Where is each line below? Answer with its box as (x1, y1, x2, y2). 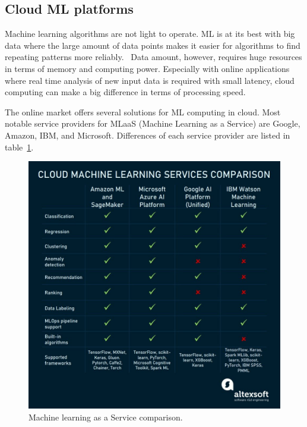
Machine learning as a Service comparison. (29, 410, 183, 423)
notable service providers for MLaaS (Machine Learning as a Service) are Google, (5, 117, 300, 130)
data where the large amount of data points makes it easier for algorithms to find (5, 39, 300, 51)
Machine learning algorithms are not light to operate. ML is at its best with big (5, 27, 295, 40)
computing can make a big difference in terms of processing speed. (5, 86, 246, 98)
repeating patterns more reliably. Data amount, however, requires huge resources (5, 51, 302, 63)
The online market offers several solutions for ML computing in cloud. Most (5, 105, 281, 118)
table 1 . (5, 140, 34, 153)
